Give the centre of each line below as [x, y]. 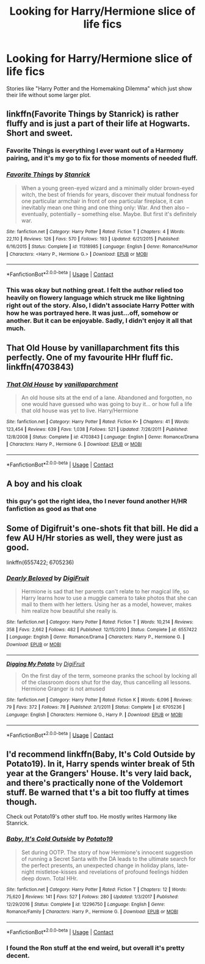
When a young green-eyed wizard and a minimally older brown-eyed [108, 188]
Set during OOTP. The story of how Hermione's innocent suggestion [107, 852]
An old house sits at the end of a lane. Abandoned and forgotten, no [106, 397]
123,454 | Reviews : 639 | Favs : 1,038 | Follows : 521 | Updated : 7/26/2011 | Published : [97, 429]
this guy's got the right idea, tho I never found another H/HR [97, 501]
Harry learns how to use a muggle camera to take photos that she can [109, 598]
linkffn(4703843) [40, 367]
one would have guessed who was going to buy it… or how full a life [106, 404]
